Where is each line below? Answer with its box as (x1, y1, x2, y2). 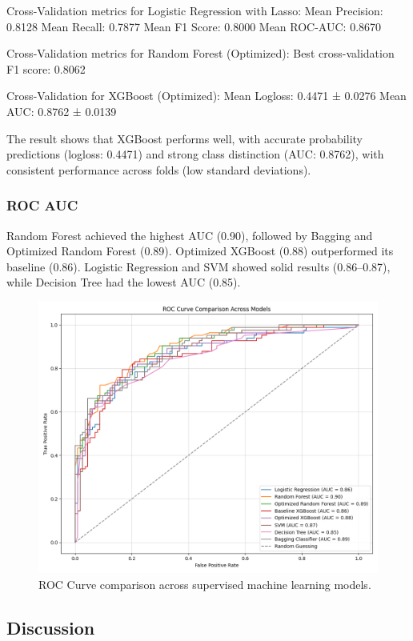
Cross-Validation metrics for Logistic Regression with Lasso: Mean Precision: (6, 2, 383, 18)
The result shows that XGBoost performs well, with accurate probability (6, 130, 363, 146)
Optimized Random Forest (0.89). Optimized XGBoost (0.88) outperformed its (6, 242, 394, 259)
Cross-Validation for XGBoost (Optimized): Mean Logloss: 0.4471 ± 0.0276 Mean (6, 87, 407, 104)
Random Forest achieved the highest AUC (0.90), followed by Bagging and (6, 226, 373, 243)
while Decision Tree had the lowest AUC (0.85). (6, 274, 241, 290)
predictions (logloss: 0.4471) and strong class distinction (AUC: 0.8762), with (6, 146, 384, 162)
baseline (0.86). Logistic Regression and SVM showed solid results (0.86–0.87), (6, 258, 391, 274)
